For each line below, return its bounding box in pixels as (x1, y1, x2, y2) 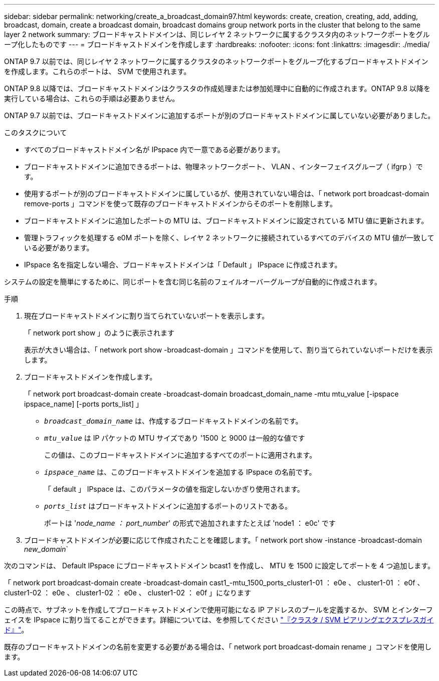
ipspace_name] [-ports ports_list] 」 (24, 400, 143, 408)
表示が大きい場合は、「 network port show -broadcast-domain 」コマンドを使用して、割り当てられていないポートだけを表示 (24, 346, 433, 354)
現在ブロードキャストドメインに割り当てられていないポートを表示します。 (24, 311, 269, 320)
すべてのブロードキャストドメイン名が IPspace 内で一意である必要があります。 (24, 145, 285, 154)
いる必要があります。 (24, 243, 94, 252)
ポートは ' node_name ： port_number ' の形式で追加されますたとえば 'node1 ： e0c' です (44, 519, 336, 527)
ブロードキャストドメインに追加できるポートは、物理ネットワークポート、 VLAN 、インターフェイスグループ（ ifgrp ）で (24, 162, 423, 171)
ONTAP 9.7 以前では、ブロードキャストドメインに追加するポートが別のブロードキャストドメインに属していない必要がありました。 (4, 111, 435, 120)
